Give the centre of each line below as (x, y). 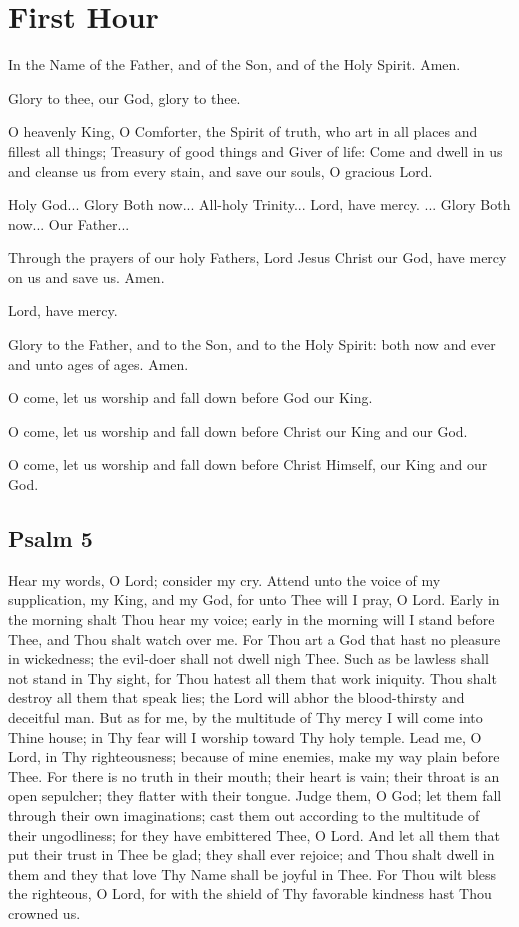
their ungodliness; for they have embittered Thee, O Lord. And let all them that (254, 834)
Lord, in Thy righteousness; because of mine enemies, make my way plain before (254, 756)
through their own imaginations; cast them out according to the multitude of (244, 814)
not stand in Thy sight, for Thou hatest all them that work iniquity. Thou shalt (252, 677)
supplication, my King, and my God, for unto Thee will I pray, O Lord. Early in (254, 599)
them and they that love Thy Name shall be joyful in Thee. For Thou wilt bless (252, 873)
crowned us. (44, 912)
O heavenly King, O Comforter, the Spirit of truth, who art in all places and (243, 131)
